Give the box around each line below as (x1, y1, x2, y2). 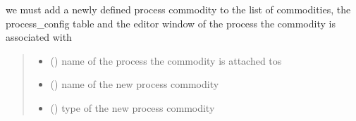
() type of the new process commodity (50, 100, 215, 115)
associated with (6, 30, 72, 44)
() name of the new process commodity (50, 77, 219, 91)
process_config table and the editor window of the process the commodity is (6, 15, 336, 30)
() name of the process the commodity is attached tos (50, 53, 282, 68)
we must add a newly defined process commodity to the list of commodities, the (6, 2, 351, 16)
